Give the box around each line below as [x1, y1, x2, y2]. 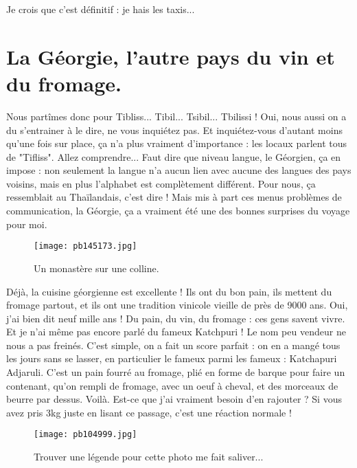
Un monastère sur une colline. [34, 260, 159, 275]
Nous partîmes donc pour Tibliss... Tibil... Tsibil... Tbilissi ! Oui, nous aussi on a [6, 109, 347, 123]
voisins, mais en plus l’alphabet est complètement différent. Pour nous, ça [6, 176, 316, 190]
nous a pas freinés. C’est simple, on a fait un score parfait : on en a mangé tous [6, 337, 341, 352]
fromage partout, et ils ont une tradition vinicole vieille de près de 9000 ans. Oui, [6, 298, 348, 312]
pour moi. [6, 216, 47, 231]
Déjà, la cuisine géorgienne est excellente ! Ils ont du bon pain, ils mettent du [6, 284, 332, 298]
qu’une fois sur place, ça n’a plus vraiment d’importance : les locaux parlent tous [6, 136, 347, 151]
